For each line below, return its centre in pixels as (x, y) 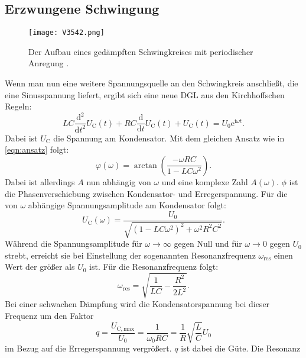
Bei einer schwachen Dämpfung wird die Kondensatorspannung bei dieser (137, 304)
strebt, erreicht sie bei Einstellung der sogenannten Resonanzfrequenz (130, 255)
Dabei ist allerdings (40, 181)
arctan (145, 165)
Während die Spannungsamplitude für (74, 243)
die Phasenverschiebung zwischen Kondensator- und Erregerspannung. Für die (146, 193)
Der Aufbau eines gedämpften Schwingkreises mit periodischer (141, 51)
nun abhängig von (119, 181)
